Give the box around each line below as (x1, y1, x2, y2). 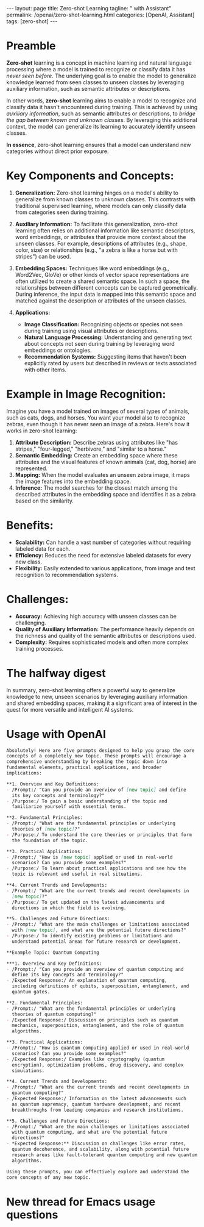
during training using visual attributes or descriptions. (24, 327, 159, 334)
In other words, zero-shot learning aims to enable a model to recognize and (6, 96, 197, 104)
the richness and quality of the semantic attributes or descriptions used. (15, 632, 197, 639)
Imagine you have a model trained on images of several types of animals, (6, 407, 190, 415)
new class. (15, 558, 43, 565)
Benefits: (6, 518, 54, 532)
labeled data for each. (15, 545, 71, 553)
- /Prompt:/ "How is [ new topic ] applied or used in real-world (6, 854, 173, 860)
